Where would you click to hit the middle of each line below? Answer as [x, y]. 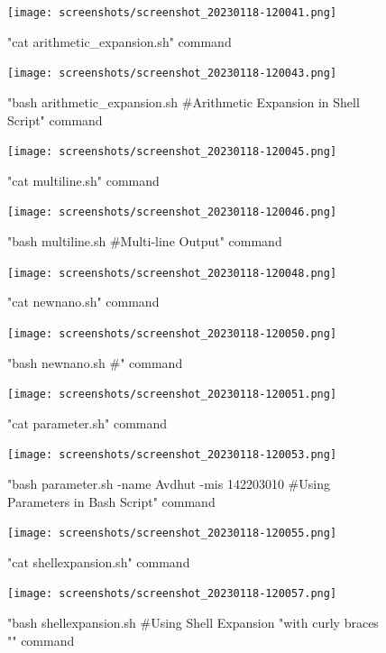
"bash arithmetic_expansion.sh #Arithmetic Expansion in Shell [184, 101]
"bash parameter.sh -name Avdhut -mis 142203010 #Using [169, 483]
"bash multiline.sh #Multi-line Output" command [145, 241]
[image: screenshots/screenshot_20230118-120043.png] [172, 74]
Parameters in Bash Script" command [111, 501]
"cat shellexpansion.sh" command [99, 561]
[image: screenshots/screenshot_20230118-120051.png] [172, 395]
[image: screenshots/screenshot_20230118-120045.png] [172, 152]
